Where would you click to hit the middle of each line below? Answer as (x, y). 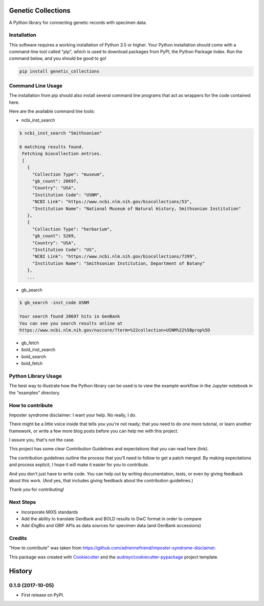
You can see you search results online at (71, 323)
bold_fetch (32, 363)
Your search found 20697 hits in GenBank (70, 316)
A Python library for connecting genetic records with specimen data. (78, 23)
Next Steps (22, 502)
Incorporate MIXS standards (50, 512)
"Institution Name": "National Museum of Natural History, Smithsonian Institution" (137, 209)
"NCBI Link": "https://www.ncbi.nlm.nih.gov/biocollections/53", (112, 202)
